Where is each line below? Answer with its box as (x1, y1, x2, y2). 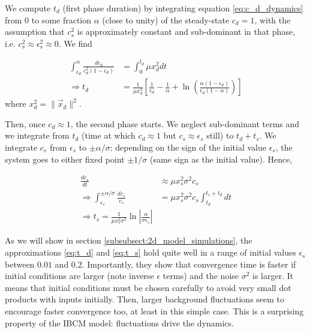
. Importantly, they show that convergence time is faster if (82, 257, 296, 270)
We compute (5, 2, 51, 14)
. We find (58, 37, 92, 49)
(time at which (82, 129, 136, 142)
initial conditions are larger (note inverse (5, 269, 154, 282)
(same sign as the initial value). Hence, (149, 152, 293, 165)
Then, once (5, 117, 46, 130)
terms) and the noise (162, 269, 239, 282)
